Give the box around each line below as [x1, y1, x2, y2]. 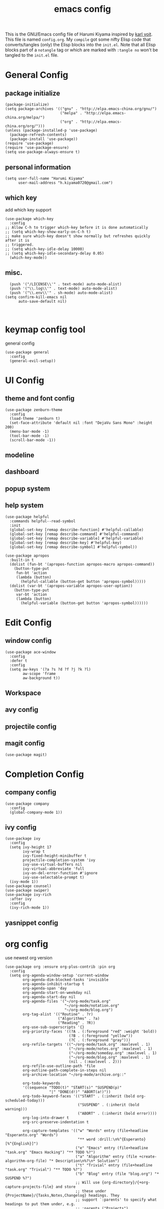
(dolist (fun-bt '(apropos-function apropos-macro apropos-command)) [9, 562, 155, 567]
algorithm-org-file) [5, 1158, 48, 1163]
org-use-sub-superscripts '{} [23, 1025, 84, 1030]
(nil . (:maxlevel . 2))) [68, 1059, 122, 1064]
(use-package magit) [5, 752, 48, 757]
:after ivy [9, 896, 32, 902]
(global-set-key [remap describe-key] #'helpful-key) [9, 540, 122, 545]
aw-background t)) [23, 676, 60, 680]
